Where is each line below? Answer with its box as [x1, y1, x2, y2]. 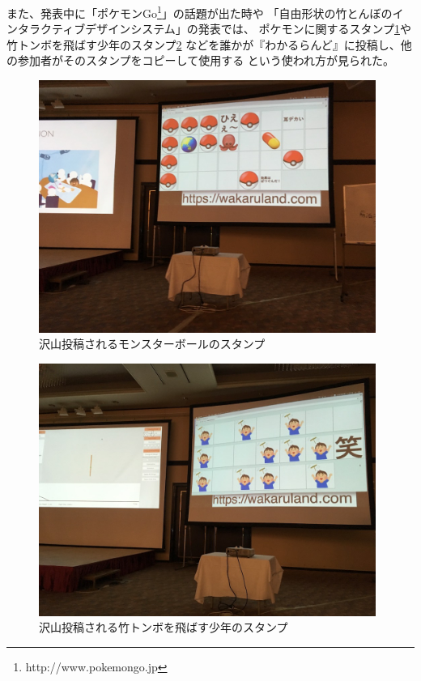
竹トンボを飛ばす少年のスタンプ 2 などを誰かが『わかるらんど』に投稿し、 [6, 36, 401, 53]
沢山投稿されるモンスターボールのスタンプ [39, 335, 266, 352]
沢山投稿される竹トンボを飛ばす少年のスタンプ [39, 619, 288, 636]
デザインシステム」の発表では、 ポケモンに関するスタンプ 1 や [85, 20, 411, 37]
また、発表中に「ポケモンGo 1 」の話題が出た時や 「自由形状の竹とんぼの [6, 2, 393, 21]
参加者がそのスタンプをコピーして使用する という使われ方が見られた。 [17, 52, 395, 69]
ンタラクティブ [6, 20, 86, 37]
